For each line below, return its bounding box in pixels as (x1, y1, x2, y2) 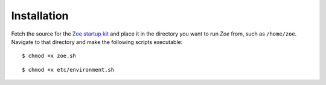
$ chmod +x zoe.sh (22, 52, 77, 60)
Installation (11, 9, 69, 22)
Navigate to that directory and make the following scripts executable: (11, 38, 183, 45)
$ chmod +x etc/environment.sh (22, 66, 115, 73)
